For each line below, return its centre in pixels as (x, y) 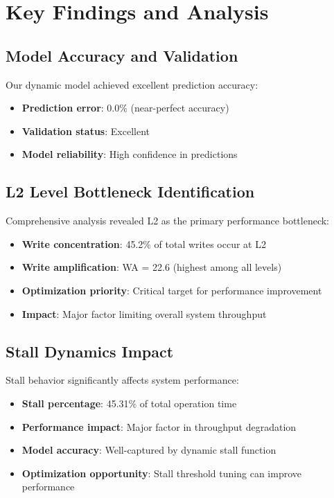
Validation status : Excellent (86, 131)
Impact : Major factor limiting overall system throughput (144, 313)
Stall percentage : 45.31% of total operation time (129, 403)
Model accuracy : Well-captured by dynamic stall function (149, 450)
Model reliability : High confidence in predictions (130, 154)
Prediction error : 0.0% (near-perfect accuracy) (125, 108)
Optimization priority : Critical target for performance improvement (172, 290)
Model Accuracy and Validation (122, 55)
